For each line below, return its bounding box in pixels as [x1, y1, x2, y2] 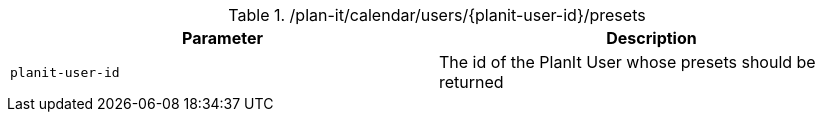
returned [439, 72, 504, 92]
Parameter [182, 28, 263, 48]
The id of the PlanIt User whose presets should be [439, 52, 816, 72]
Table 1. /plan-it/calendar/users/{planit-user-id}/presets [228, 5, 646, 25]
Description [606, 28, 697, 48]
